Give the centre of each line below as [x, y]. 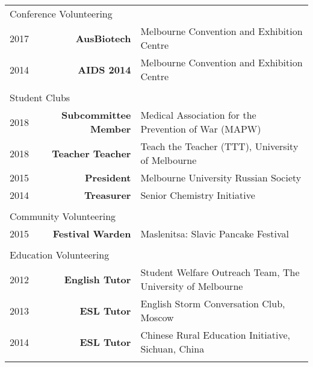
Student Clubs [40, 97]
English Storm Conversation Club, [213, 303]
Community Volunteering [63, 216]
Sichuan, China [172, 349]
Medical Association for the [198, 115]
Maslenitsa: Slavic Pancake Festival [215, 234]
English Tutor [98, 279]
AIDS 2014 [104, 69]
